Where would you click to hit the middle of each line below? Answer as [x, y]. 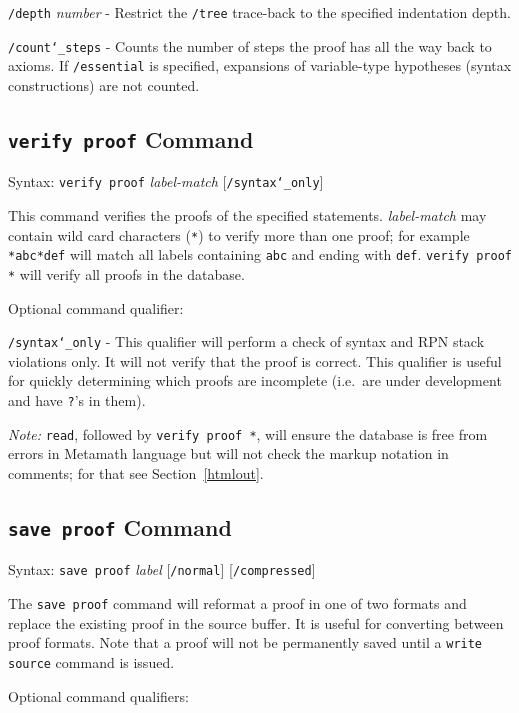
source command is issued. [91, 661]
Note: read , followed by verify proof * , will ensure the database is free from [248, 433]
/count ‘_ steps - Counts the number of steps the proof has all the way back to [250, 45]
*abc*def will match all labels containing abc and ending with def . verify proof [260, 254]
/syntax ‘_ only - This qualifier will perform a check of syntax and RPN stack [246, 341]
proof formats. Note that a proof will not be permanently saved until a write [245, 642]
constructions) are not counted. [104, 84]
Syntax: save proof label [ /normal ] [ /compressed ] [162, 569]
